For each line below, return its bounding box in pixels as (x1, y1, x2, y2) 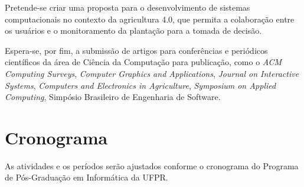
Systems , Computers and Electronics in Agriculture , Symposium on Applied (5, 79, 276, 91)
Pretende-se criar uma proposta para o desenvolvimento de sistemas (5, 1, 250, 13)
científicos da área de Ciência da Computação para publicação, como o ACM (5, 56, 282, 68)
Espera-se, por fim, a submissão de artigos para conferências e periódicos (5, 44, 268, 56)
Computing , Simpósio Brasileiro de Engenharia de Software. (5, 91, 221, 103)
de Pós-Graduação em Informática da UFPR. (5, 171, 168, 183)
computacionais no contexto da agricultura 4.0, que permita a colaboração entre (5, 12, 295, 25)
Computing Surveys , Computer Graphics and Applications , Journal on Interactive (5, 67, 299, 79)
